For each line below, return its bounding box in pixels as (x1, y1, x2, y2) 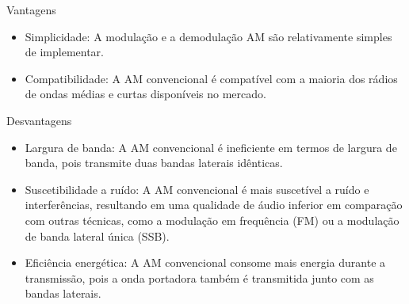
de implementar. (25, 44, 105, 60)
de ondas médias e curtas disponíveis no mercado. (25, 85, 266, 102)
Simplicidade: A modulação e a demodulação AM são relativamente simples (25, 28, 392, 44)
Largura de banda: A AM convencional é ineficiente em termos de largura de (25, 139, 397, 155)
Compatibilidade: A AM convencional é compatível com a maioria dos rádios (25, 70, 398, 86)
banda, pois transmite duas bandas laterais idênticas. (25, 154, 283, 171)
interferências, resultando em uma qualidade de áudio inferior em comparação (25, 196, 403, 213)
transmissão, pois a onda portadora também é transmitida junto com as (25, 269, 374, 286)
